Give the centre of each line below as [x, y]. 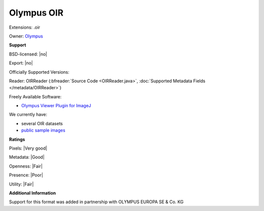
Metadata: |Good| [27, 157]
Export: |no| [21, 63]
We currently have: [28, 115]
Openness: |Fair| [26, 166]
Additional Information [33, 193]
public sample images [43, 130]
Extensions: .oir [25, 27]
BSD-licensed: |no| [28, 54]
